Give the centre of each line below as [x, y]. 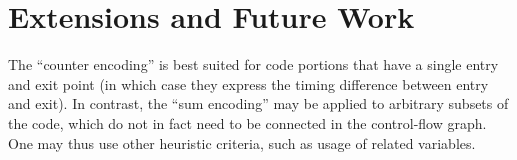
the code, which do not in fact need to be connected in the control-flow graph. [247, 122]
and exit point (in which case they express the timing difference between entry [248, 83]
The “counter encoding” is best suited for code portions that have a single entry [253, 64]
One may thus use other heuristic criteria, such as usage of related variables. [242, 142]
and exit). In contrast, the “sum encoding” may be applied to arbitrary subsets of [258, 103]
